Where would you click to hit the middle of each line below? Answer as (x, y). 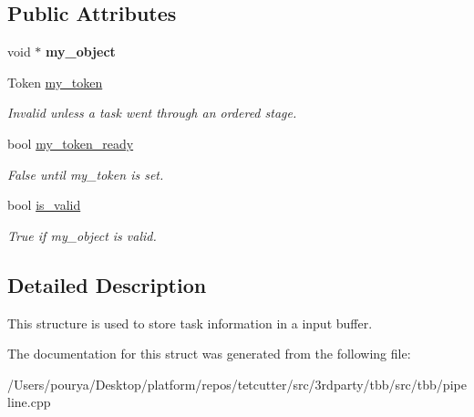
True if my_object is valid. (82, 235)
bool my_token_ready (71, 143)
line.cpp (29, 402)
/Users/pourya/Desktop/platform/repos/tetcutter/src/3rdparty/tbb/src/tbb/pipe (237, 384)
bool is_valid (44, 205)
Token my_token (55, 82)
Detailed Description (107, 284)
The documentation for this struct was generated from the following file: (209, 354)
